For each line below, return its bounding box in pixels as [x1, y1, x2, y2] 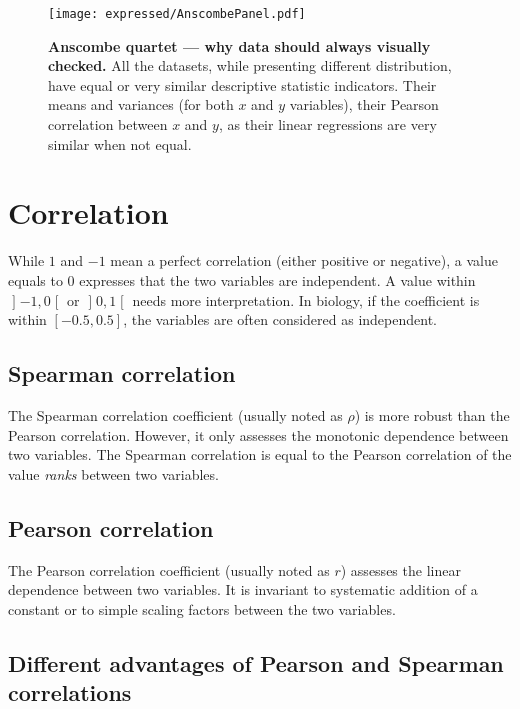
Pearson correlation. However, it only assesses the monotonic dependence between [8, 424, 509, 445]
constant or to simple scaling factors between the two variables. [8, 598, 396, 619]
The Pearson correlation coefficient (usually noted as [8, 559, 330, 580]
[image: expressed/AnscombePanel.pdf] [48, 7, 306, 21]
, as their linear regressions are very [218, 114, 437, 135]
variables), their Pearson [289, 94, 439, 115]
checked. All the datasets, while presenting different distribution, [48, 55, 452, 76]
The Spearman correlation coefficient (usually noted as [8, 404, 343, 425]
